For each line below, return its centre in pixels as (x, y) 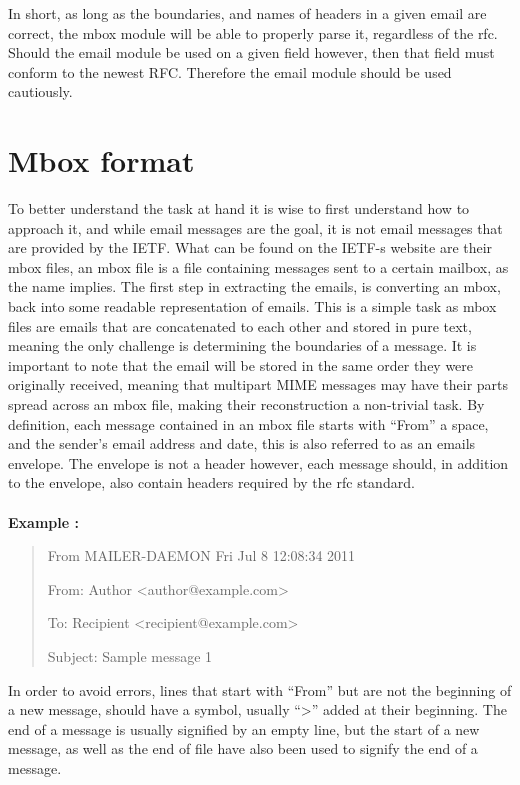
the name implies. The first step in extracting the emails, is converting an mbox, (254, 286)
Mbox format (101, 160)
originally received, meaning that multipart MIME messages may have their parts (258, 384)
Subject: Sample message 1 (130, 655)
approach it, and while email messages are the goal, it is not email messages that (255, 227)
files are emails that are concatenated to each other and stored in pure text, (240, 325)
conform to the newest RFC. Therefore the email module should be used (230, 71)
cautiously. (40, 91)
